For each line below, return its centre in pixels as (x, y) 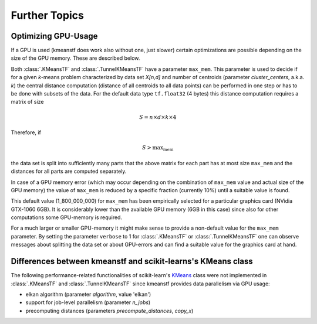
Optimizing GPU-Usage (54, 36)
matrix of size (27, 102)
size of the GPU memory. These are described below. (75, 58)
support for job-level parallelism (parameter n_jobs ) (88, 302)
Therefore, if (26, 132)
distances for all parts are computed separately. (69, 171)
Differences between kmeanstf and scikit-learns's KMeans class (132, 262)
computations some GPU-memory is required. (67, 217)
